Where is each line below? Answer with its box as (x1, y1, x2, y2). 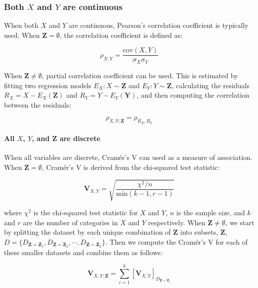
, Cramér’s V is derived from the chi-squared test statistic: (42, 161, 220, 172)
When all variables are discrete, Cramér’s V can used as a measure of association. (4, 152, 253, 162)
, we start (225, 217, 255, 227)
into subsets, (180, 227, 218, 237)
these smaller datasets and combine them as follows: (4, 247, 163, 257)
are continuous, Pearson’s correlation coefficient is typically (69, 20, 249, 30)
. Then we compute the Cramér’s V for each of (105, 236, 248, 247)
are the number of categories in (23, 217, 118, 227)
